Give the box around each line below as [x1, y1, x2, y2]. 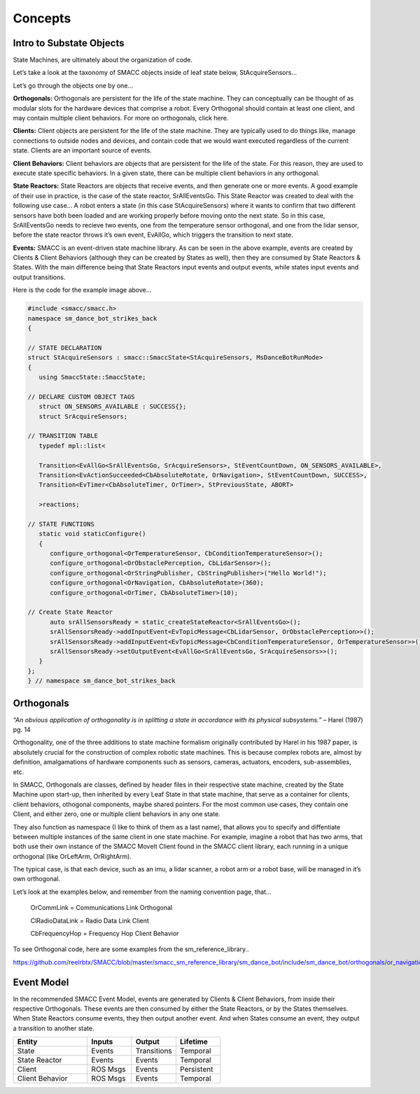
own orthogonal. [13, 875, 61, 883]
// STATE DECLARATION [27, 344, 102, 351]
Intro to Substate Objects [13, 37, 125, 49]
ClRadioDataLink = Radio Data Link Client [30, 916, 150, 925]
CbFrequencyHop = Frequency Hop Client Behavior [30, 930, 179, 938]
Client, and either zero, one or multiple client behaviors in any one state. [13, 810, 220, 818]
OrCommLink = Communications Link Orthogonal [30, 904, 173, 912]
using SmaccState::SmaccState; [38, 373, 146, 381]
